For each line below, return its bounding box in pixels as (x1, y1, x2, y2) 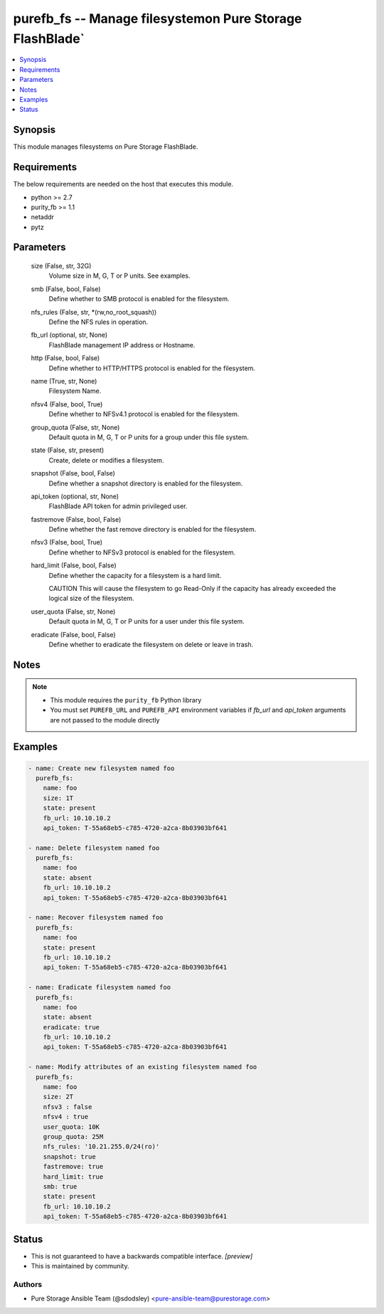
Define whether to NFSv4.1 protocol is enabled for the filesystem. (48, 410, 240, 419)
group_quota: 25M (43, 1132, 104, 1140)
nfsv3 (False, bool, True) (31, 538, 103, 547)
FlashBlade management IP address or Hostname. (48, 340, 196, 349)
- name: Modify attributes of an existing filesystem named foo (28, 1063, 257, 1071)
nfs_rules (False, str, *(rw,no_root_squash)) (31, 308, 157, 316)
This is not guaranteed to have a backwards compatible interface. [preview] (31, 1251, 253, 1260)
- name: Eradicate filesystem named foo (28, 983, 171, 992)
